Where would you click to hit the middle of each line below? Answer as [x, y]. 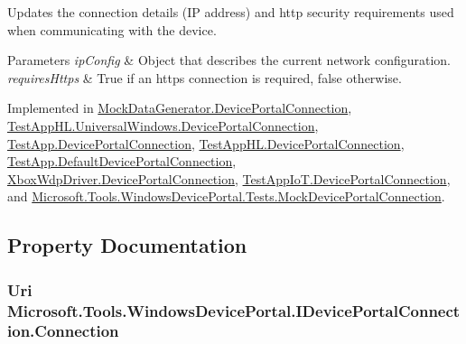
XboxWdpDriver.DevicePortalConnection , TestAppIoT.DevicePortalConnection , [229, 178]
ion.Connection [63, 331]
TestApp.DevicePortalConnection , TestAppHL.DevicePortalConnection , [206, 143]
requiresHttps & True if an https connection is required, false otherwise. [205, 77]
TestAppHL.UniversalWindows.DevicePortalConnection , [163, 125]
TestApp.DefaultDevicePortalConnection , [122, 161]
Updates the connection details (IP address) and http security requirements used [231, 12]
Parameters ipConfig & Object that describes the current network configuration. [229, 60]
